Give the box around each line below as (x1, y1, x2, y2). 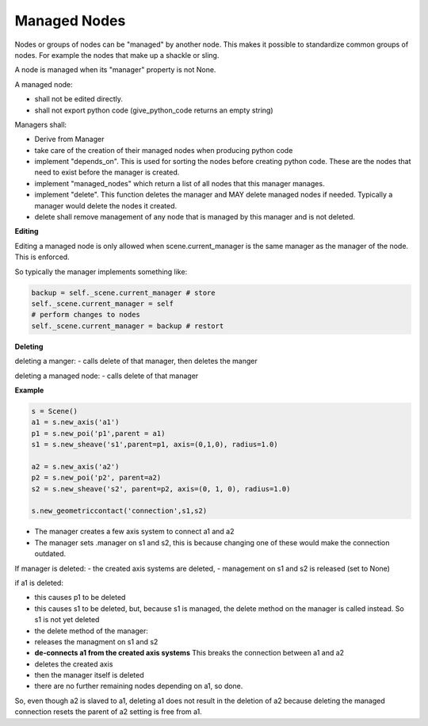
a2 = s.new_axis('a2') (31, 462, 120, 471)
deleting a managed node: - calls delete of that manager (14, 371, 199, 380)
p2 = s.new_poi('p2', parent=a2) (31, 473, 162, 483)
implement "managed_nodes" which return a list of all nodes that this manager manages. (34, 178, 325, 188)
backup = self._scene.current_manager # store (31, 288, 216, 297)
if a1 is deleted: (14, 578, 63, 587)
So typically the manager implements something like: (14, 266, 188, 277)
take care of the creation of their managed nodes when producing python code (34, 145, 293, 155)
